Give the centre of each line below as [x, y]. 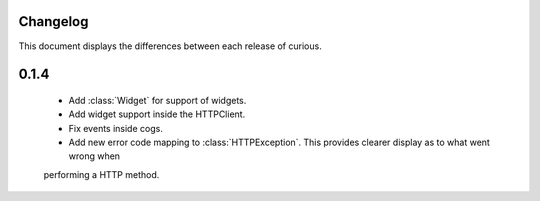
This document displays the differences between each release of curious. [170, 46]
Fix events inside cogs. [116, 128]
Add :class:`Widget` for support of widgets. [157, 100]
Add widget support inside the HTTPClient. [157, 114]
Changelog [53, 21]
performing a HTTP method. [101, 174]
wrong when [94, 156]
